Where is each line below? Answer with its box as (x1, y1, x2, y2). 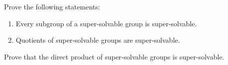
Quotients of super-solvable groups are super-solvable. (15, 35, 180, 45)
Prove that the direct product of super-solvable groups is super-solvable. (4, 51, 225, 62)
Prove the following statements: (4, 1, 100, 11)
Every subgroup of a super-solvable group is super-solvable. (15, 18, 197, 28)
